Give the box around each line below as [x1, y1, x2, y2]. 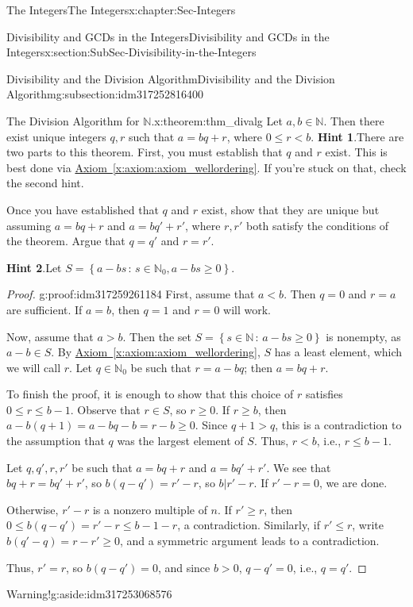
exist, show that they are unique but [201, 201, 380, 217]
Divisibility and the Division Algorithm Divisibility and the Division [6, 70, 335, 86]
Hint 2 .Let [6, 259, 62, 275]
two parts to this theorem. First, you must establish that [6, 144, 283, 160]
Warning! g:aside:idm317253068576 [6, 586, 172, 602]
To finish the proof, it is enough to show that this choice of [6, 386, 294, 402]
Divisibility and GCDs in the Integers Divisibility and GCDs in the [6, 28, 330, 44]
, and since [157, 559, 210, 575]
